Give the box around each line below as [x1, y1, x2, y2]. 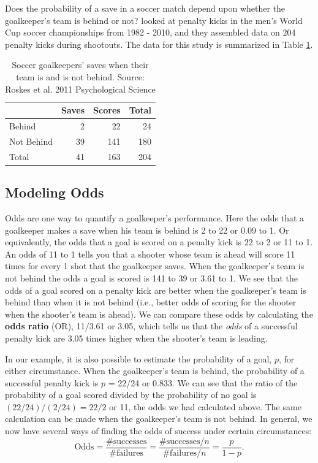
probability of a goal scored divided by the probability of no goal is [5, 388, 257, 401]
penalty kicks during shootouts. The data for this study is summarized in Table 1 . [5, 37, 313, 50]
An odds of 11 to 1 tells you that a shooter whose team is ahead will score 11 [5, 247, 295, 260]
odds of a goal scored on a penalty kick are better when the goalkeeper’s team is [5, 283, 306, 296]
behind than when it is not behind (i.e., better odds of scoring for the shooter [5, 296, 297, 308]
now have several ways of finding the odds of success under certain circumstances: [5, 424, 312, 437]
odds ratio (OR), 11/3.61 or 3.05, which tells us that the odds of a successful [5, 320, 298, 332]
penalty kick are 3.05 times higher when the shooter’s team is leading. [5, 331, 268, 344]
